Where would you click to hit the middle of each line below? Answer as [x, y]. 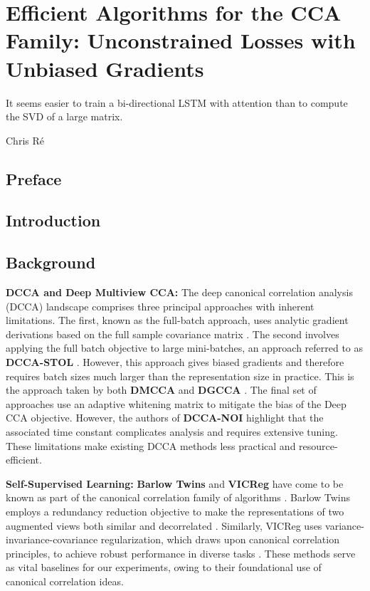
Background [51, 262]
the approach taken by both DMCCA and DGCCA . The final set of [161, 390]
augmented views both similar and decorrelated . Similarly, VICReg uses [164, 525]
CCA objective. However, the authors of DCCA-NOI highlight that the [165, 418]
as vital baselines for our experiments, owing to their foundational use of [164, 567]
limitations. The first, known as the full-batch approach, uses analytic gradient [177, 320]
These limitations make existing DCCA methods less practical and [151, 445]
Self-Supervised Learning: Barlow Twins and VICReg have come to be [175, 483]
